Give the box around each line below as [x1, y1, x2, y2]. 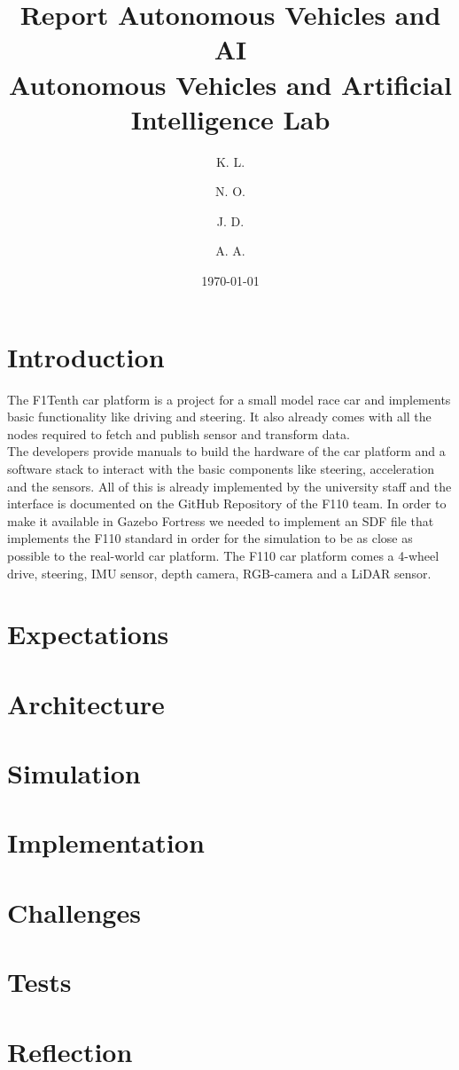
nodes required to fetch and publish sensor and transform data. [7, 424, 350, 443]
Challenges [7, 893, 141, 930]
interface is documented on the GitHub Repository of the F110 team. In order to [7, 494, 447, 513]
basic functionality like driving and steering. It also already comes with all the [7, 407, 432, 426]
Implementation [7, 824, 205, 861]
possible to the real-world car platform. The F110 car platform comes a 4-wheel [7, 546, 440, 564]
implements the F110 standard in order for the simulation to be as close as [7, 529, 413, 547]
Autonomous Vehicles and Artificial [9, 66, 452, 102]
